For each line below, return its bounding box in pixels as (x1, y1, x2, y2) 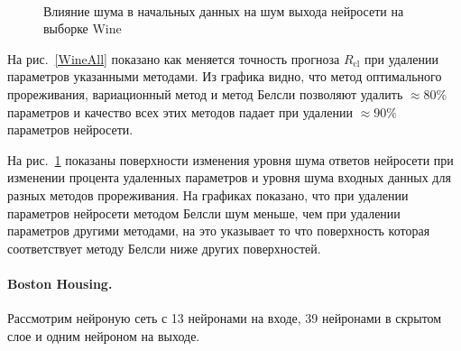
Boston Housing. (7, 273, 113, 292)
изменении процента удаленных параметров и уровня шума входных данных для (7, 168, 451, 187)
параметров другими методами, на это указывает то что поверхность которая (7, 221, 430, 240)
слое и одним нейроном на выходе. (7, 326, 200, 345)
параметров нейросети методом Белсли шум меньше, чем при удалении (7, 203, 401, 222)
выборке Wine (43, 19, 122, 38)
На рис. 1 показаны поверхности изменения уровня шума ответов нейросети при (7, 150, 454, 169)
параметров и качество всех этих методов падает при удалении (7, 102, 353, 121)
